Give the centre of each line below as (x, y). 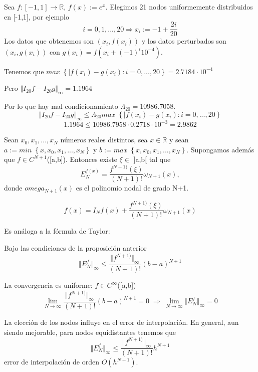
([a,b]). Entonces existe (82, 159)
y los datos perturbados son (184, 41)
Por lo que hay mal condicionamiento (61, 106)
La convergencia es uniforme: (48, 285)
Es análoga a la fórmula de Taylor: (57, 231)
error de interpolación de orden (52, 362)
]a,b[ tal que (152, 159)
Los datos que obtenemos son (49, 41)
